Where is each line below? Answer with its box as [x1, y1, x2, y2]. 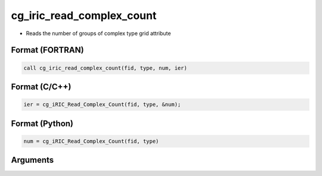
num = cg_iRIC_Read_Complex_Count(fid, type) [23, 137, 159, 144]
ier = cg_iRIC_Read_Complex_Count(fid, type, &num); [23, 101, 181, 108]
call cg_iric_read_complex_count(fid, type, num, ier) [23, 64, 187, 71]
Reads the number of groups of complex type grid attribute [26, 30, 171, 37]
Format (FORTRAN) [11, 45, 84, 55]
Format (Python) [11, 118, 74, 128]
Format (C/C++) [11, 81, 72, 92]
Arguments [11, 155, 54, 165]
